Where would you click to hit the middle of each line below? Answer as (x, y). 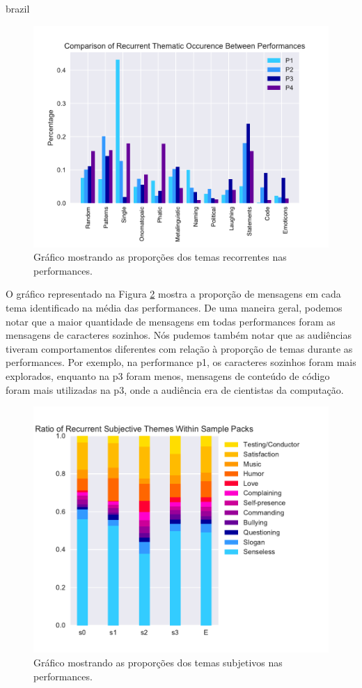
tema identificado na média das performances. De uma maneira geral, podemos (174, 307)
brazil (18, 8)
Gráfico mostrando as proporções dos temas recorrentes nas (160, 257)
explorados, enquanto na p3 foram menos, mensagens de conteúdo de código (168, 375)
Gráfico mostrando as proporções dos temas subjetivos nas (158, 663)
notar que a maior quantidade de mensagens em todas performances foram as (171, 321)
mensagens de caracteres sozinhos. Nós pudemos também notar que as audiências (179, 335)
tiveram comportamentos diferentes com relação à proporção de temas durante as (179, 348)
